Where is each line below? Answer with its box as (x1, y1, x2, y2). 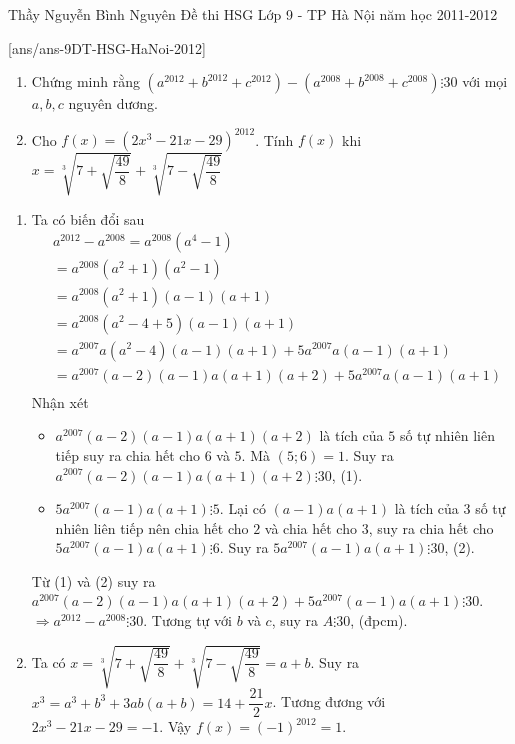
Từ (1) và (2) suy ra (31, 570, 156, 591)
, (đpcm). (350, 610, 408, 631)
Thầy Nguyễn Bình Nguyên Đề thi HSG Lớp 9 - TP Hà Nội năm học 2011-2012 (8, 4, 498, 24)
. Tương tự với (143, 610, 232, 631)
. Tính (255, 129, 294, 150)
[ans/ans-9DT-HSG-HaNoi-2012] (8, 37, 207, 58)
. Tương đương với (272, 691, 386, 712)
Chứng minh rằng (31, 71, 140, 92)
